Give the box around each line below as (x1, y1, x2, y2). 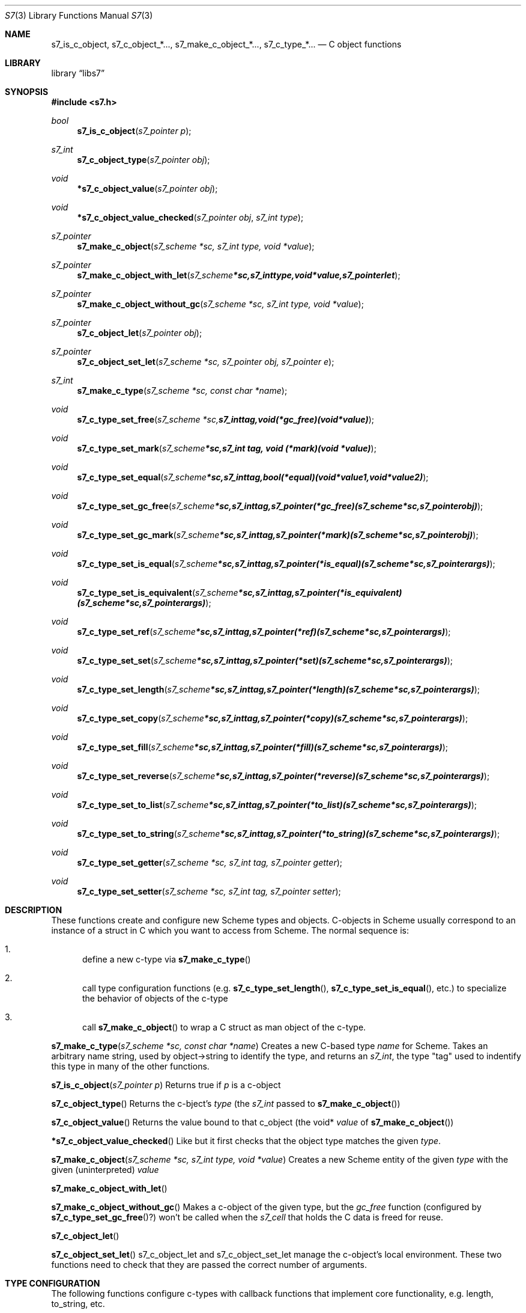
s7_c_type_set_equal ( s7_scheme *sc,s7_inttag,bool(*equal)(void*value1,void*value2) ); (77, 472, 429, 482)
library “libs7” (51, 68, 105, 78)
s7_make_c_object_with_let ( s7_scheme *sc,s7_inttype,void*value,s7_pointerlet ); (77, 270, 401, 280)
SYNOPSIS (5, 87, 49, 97)
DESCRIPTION (5, 905, 62, 915)
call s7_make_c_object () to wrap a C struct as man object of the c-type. (82, 1022, 366, 1032)
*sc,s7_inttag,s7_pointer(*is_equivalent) (238, 587, 402, 598)
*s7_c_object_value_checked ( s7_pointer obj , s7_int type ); (77, 212, 304, 222)
